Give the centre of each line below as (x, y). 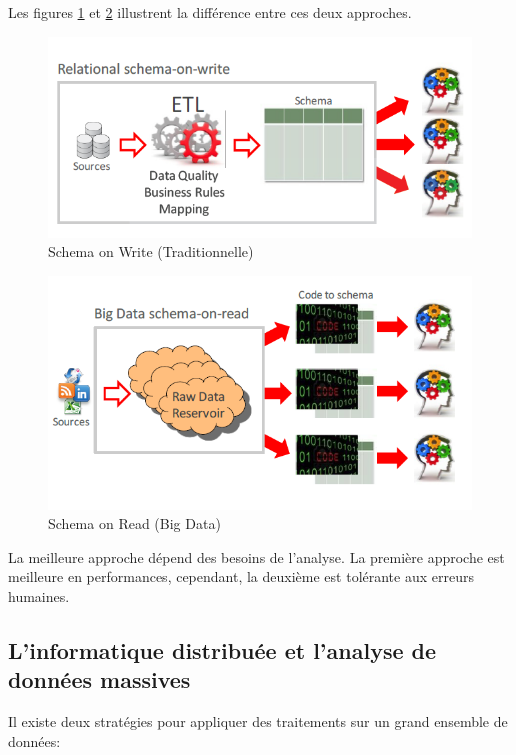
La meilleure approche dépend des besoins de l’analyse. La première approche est (256, 556)
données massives (99, 679)
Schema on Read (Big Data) (134, 523)
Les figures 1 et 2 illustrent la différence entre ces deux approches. (210, 12)
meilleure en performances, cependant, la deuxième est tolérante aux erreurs (241, 576)
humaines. (39, 595)
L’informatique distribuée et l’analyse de (222, 649)
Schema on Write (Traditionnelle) (151, 251)
